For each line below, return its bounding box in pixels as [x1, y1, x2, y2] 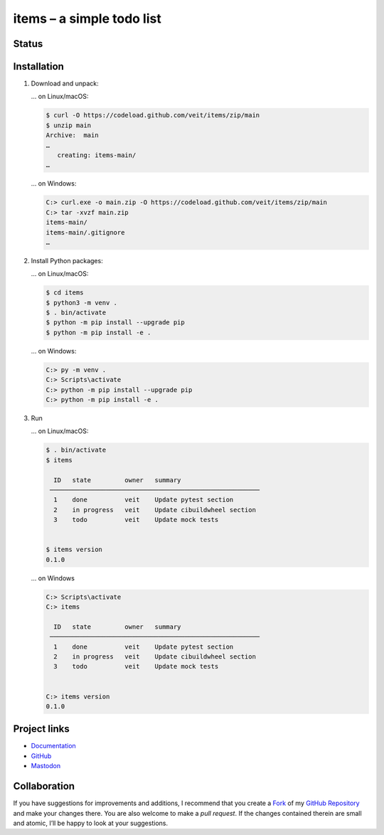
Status [13, 38, 43, 50]
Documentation [31, 742, 76, 750]
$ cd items [46, 289, 84, 297]
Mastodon [31, 762, 60, 770]
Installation [13, 60, 64, 73]
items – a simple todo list [13, 11, 161, 26]
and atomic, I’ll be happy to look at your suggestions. [13, 819, 169, 827]
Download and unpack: [31, 79, 99, 88]
